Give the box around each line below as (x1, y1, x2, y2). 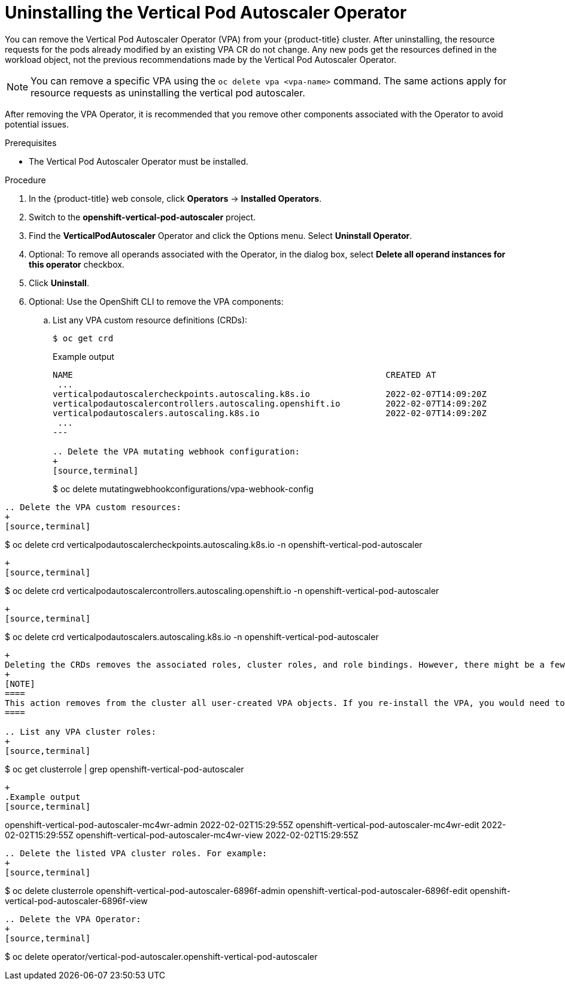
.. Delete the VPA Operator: (5, 914, 141, 924)
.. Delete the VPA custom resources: (5, 502, 182, 512)
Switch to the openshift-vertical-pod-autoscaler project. (29, 211, 256, 222)
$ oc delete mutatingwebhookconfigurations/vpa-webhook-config (53, 483, 314, 494)
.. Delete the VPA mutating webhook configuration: (53, 446, 300, 456)
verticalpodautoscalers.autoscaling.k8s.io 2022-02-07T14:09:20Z (53, 408, 487, 418)
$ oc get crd (53, 333, 114, 343)
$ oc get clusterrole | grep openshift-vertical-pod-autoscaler (5, 763, 244, 774)
